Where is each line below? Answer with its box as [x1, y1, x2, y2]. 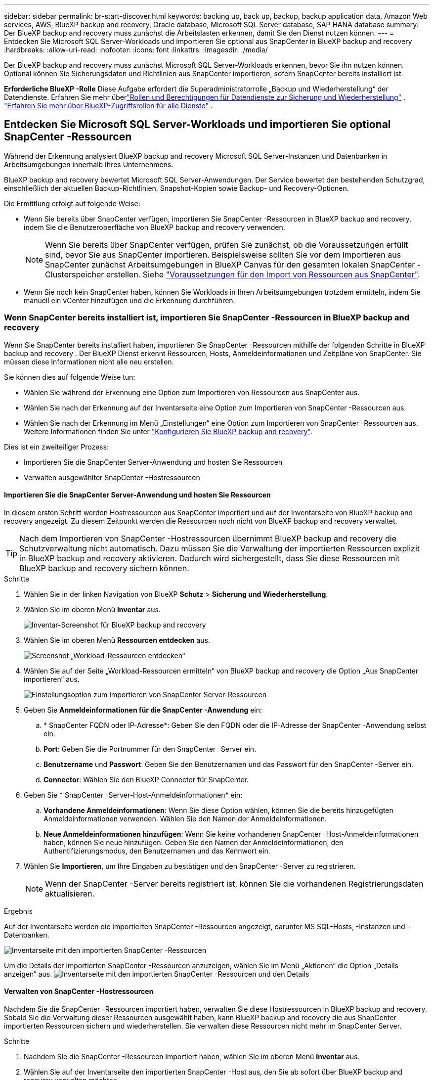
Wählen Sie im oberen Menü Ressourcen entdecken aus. [24, 635, 211, 644]
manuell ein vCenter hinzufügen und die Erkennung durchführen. [24, 296, 235, 305]
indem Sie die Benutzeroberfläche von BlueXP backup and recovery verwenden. [24, 223, 285, 231]
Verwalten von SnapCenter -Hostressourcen [4, 987, 154, 996]
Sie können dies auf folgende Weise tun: [4, 372, 135, 381]
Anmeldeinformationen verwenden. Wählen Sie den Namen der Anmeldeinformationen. [43, 814, 327, 823]
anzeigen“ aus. [4, 969, 52, 978]
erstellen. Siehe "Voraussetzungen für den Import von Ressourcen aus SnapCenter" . [106, 269, 420, 279]
